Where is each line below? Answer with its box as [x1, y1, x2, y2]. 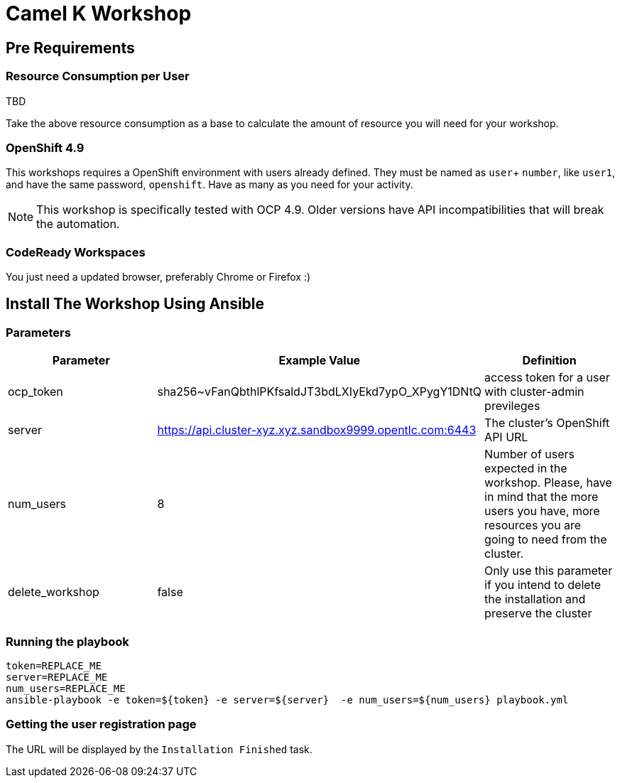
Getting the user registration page [6, 717, 197, 732]
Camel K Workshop [6, 1, 192, 26]
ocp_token [8, 384, 63, 399]
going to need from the [484, 532, 607, 547]
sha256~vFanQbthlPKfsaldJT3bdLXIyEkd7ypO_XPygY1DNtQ [157, 384, 482, 399]
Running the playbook [6, 634, 129, 649]
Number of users [484, 447, 575, 462]
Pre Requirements [6, 38, 135, 57]
